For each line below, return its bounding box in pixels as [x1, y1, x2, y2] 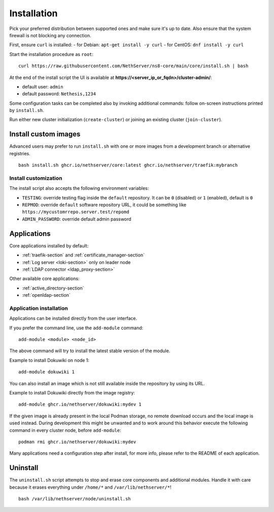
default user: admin [22, 83, 63, 90]
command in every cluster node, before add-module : [9, 427, 121, 433]
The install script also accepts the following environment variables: [9, 185, 149, 191]
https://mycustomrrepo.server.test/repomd [22, 209, 129, 215]
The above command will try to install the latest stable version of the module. [9, 348, 170, 354]
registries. [9, 150, 30, 156]
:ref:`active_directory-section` [22, 285, 84, 291]
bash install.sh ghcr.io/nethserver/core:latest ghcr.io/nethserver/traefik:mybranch [18, 162, 238, 168]
